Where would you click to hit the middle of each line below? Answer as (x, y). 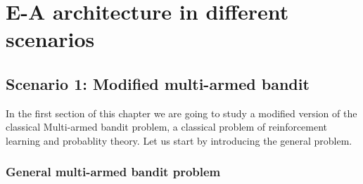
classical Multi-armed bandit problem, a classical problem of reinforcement (167, 127)
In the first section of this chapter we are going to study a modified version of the (181, 113)
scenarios (50, 39)
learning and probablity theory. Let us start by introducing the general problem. (179, 140)
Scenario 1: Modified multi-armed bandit (158, 83)
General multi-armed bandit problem (113, 172)
